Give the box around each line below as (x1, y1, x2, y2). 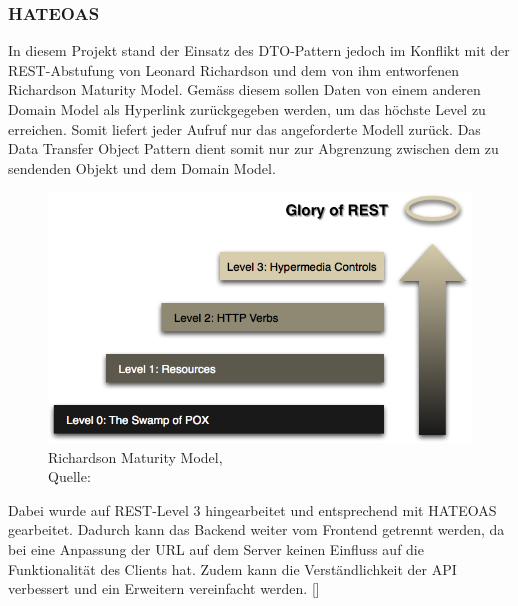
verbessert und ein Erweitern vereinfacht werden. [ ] (8, 578, 320, 599)
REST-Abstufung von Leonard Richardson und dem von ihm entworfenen (8, 59, 460, 80)
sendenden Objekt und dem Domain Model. (8, 157, 276, 178)
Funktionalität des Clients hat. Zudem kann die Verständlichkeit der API (8, 558, 457, 579)
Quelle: (48, 466, 91, 487)
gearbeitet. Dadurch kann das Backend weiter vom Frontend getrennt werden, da (8, 519, 505, 540)
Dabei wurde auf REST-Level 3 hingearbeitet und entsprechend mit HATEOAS (8, 499, 497, 520)
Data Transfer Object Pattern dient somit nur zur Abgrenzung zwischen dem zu (8, 138, 499, 159)
